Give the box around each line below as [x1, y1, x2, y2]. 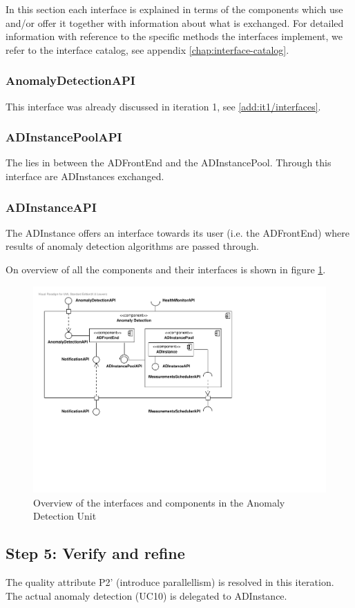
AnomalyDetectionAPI [6, 72, 135, 89]
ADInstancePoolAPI [6, 128, 122, 146]
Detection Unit [33, 509, 97, 523]
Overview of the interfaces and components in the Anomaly [33, 495, 285, 509]
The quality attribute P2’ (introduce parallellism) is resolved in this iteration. [6, 575, 334, 589]
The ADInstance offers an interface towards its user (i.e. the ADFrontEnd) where [6, 225, 349, 239]
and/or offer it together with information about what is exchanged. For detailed [6, 15, 344, 30]
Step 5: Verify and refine [6, 542, 185, 564]
